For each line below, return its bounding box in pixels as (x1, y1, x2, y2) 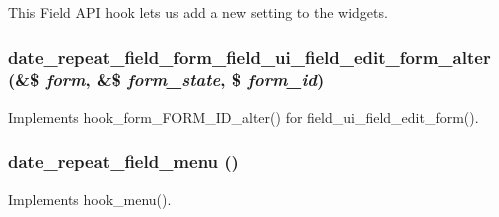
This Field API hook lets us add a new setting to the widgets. (8, 2, 388, 22)
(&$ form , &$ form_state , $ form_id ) (8, 67, 325, 92)
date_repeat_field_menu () (8, 149, 239, 174)
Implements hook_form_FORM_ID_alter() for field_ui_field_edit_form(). (8, 106, 479, 127)
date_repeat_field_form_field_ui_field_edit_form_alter (8, 44, 491, 69)
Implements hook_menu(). (8, 188, 172, 209)
